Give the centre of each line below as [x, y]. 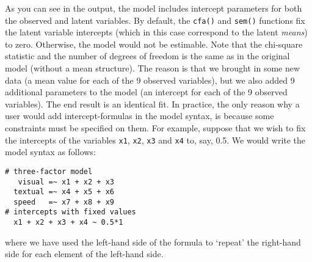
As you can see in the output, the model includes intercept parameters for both [154, 8]
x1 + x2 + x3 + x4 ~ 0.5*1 [68, 223]
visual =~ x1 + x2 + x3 [66, 182]
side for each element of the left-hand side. [84, 254]
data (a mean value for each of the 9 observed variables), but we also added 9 [150, 80]
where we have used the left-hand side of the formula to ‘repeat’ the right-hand [153, 242]
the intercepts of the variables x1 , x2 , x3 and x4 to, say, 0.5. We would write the [155, 140]
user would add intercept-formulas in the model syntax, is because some [140, 116]
